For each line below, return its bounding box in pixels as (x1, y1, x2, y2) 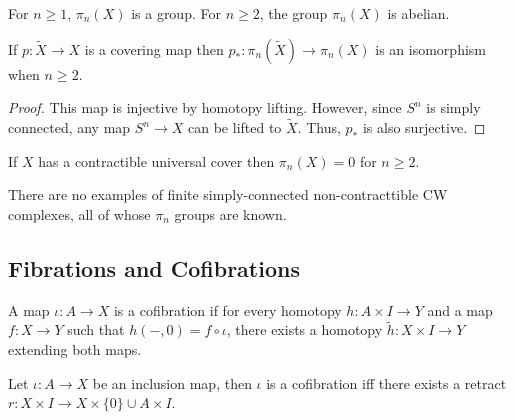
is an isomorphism (375, 38, 486, 59)
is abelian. (387, 3, 450, 23)
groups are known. (174, 203, 287, 224)
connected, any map (8, 117, 131, 137)
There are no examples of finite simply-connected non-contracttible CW (8, 184, 448, 205)
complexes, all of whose (8, 203, 151, 224)
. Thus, (297, 117, 341, 137)
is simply (426, 97, 481, 118)
